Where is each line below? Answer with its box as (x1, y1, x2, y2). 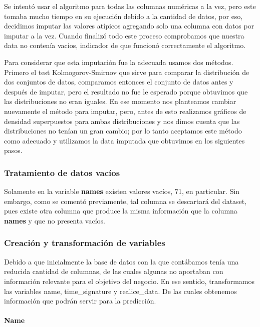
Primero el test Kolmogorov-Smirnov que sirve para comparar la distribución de (4, 66, 249, 77)
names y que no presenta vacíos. (4, 215, 105, 225)
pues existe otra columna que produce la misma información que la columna (4, 205, 237, 216)
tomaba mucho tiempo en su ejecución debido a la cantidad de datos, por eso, (4, 10, 243, 21)
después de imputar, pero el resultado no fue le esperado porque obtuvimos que (4, 86, 248, 96)
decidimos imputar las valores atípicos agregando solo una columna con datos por (4, 20, 254, 31)
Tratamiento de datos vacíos (4, 166, 120, 178)
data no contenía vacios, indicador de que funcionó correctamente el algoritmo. (4, 40, 246, 50)
